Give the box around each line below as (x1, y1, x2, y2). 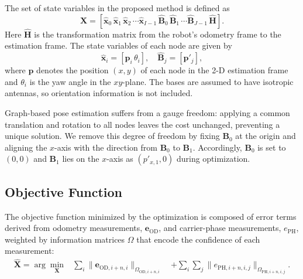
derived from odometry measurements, (5, 222, 143, 234)
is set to (257, 141, 286, 153)
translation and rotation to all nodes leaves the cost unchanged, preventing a (5, 118, 280, 130)
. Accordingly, (192, 141, 242, 153)
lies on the (62, 152, 99, 165)
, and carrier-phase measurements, (159, 222, 281, 234)
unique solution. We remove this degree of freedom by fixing (5, 130, 220, 142)
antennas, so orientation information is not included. (5, 87, 193, 99)
